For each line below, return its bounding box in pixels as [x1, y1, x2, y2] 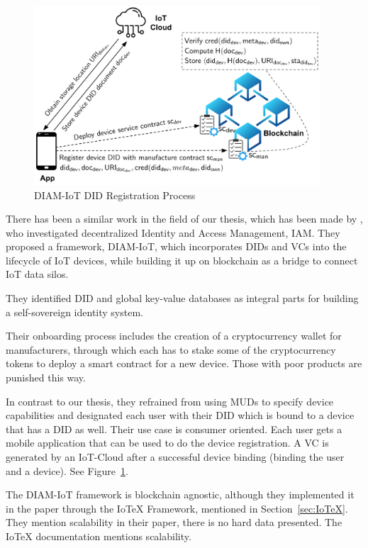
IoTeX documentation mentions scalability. [6, 528, 191, 543]
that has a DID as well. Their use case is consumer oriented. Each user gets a [6, 421, 342, 436]
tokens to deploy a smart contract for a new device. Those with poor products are [6, 356, 362, 371]
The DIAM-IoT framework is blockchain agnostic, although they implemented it [6, 487, 355, 502]
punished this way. [6, 370, 86, 385]
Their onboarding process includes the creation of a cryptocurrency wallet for [6, 328, 342, 343]
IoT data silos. [6, 267, 69, 281]
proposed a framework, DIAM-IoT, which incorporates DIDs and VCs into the [6, 239, 347, 254]
